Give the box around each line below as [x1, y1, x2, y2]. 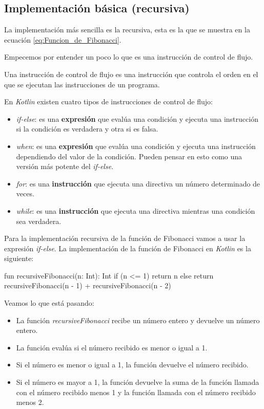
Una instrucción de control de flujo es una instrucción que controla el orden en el [4, 68, 258, 79]
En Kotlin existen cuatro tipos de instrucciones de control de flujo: [4, 96, 213, 107]
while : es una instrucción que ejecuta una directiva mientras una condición [16, 205, 255, 216]
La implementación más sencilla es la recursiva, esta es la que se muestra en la [4, 24, 250, 35]
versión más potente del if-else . [16, 161, 114, 172]
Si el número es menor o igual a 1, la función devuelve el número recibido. [16, 359, 249, 370]
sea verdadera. [16, 215, 62, 226]
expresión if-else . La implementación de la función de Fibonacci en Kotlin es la [4, 243, 251, 253]
